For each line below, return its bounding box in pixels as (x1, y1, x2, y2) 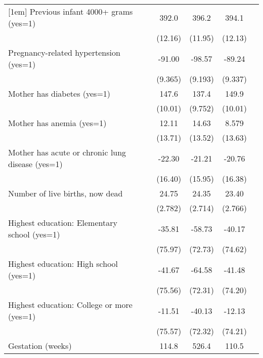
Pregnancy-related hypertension (8, 47, 120, 58)
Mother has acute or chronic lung (8, 146, 126, 158)
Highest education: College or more (8, 299, 133, 310)
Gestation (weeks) (8, 340, 72, 351)
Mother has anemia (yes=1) (8, 117, 107, 129)
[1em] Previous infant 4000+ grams (8, 6, 133, 17)
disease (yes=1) (8, 158, 63, 170)
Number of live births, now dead (8, 187, 123, 199)
